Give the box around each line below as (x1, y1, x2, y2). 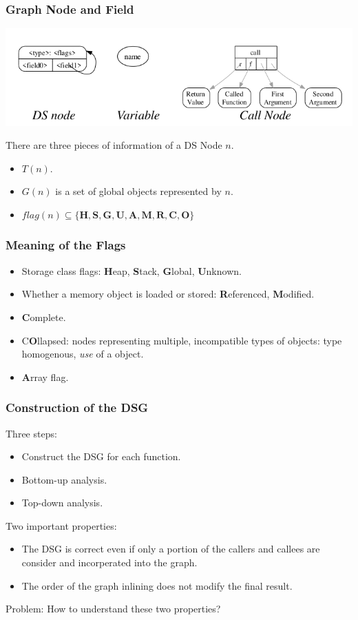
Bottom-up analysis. (21, 472, 107, 486)
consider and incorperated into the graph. (21, 555, 198, 570)
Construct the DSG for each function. (21, 449, 181, 464)
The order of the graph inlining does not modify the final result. (21, 578, 293, 592)
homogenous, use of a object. (21, 347, 144, 361)
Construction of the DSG (6, 399, 149, 416)
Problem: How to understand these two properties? (6, 601, 221, 616)
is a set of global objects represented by (55, 184, 222, 198)
